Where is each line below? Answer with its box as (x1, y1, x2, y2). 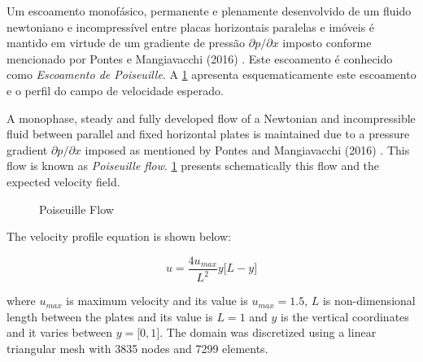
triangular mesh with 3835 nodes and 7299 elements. (7, 339, 268, 356)
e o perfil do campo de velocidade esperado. (7, 81, 224, 98)
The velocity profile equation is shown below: (7, 228, 231, 245)
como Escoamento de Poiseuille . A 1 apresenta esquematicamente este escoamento (7, 66, 416, 83)
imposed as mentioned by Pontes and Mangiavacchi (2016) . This (85, 141, 410, 158)
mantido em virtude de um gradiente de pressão (7, 34, 246, 51)
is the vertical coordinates (281, 307, 409, 325)
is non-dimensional (322, 292, 416, 309)
